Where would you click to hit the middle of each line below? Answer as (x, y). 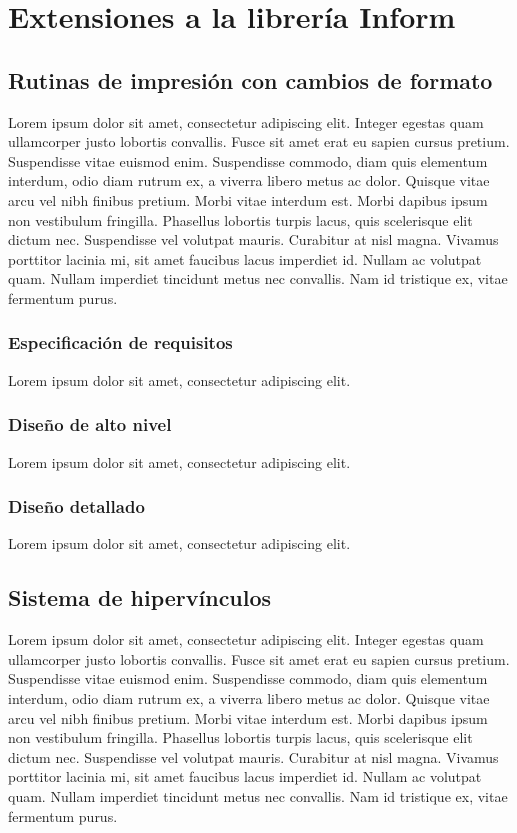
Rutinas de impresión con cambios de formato (250, 79)
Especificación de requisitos (120, 342)
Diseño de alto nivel (90, 424)
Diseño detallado (76, 506)
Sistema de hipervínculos (140, 597)
